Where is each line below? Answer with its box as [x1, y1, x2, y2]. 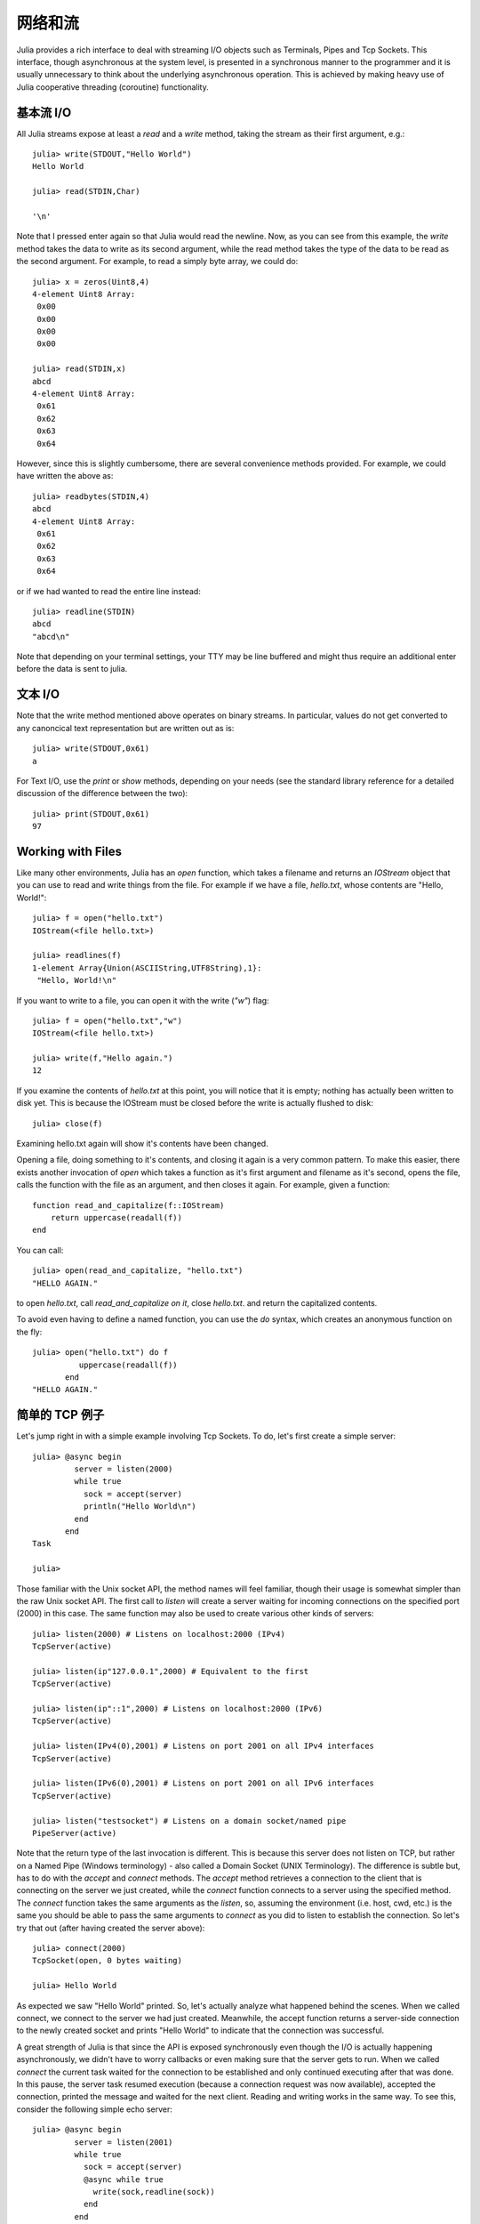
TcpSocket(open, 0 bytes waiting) [32, 1955, 182, 1966]
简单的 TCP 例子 [16, 1407, 105, 1422]
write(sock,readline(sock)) [92, 2187, 215, 2197]
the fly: [16, 1326, 43, 1337]
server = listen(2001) [74, 2137, 173, 2147]
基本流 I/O [16, 105, 72, 120]
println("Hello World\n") [83, 1502, 197, 1511]
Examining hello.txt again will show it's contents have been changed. [16, 1139, 268, 1149]
